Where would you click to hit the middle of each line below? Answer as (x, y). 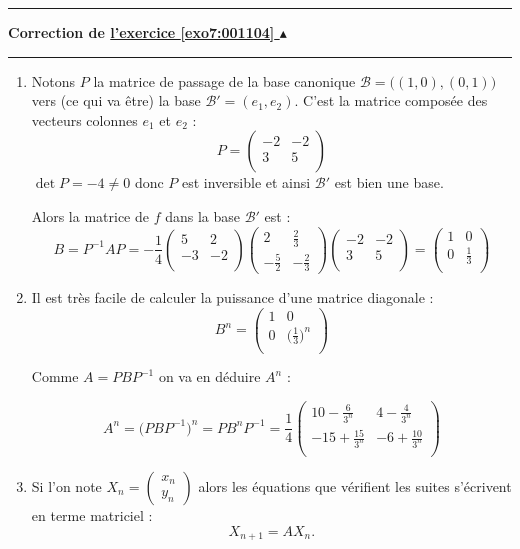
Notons (53, 80)
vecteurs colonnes (84, 119)
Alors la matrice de (90, 215)
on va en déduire (209, 376)
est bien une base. (389, 182)
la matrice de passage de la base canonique (224, 80)
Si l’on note (66, 486)
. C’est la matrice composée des (391, 100)
